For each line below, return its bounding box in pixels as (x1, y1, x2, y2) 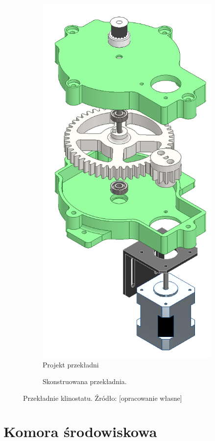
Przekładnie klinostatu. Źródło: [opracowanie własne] (23, 392, 182, 403)
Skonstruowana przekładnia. (43, 376, 127, 387)
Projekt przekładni (43, 360, 99, 370)
